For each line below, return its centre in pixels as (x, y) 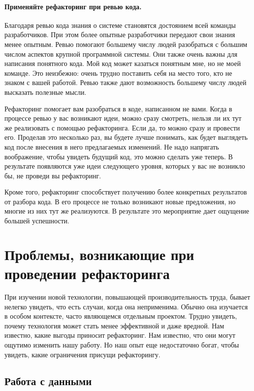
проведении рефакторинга (87, 273)
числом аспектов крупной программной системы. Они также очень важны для (121, 54)
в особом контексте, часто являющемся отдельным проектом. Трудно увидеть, (121, 316)
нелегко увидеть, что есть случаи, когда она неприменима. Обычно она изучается (126, 306)
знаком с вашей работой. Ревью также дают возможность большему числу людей (126, 82)
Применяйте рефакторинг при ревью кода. (73, 6)
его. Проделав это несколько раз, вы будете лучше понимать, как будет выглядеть (126, 137)
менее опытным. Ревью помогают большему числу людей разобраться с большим (126, 44)
